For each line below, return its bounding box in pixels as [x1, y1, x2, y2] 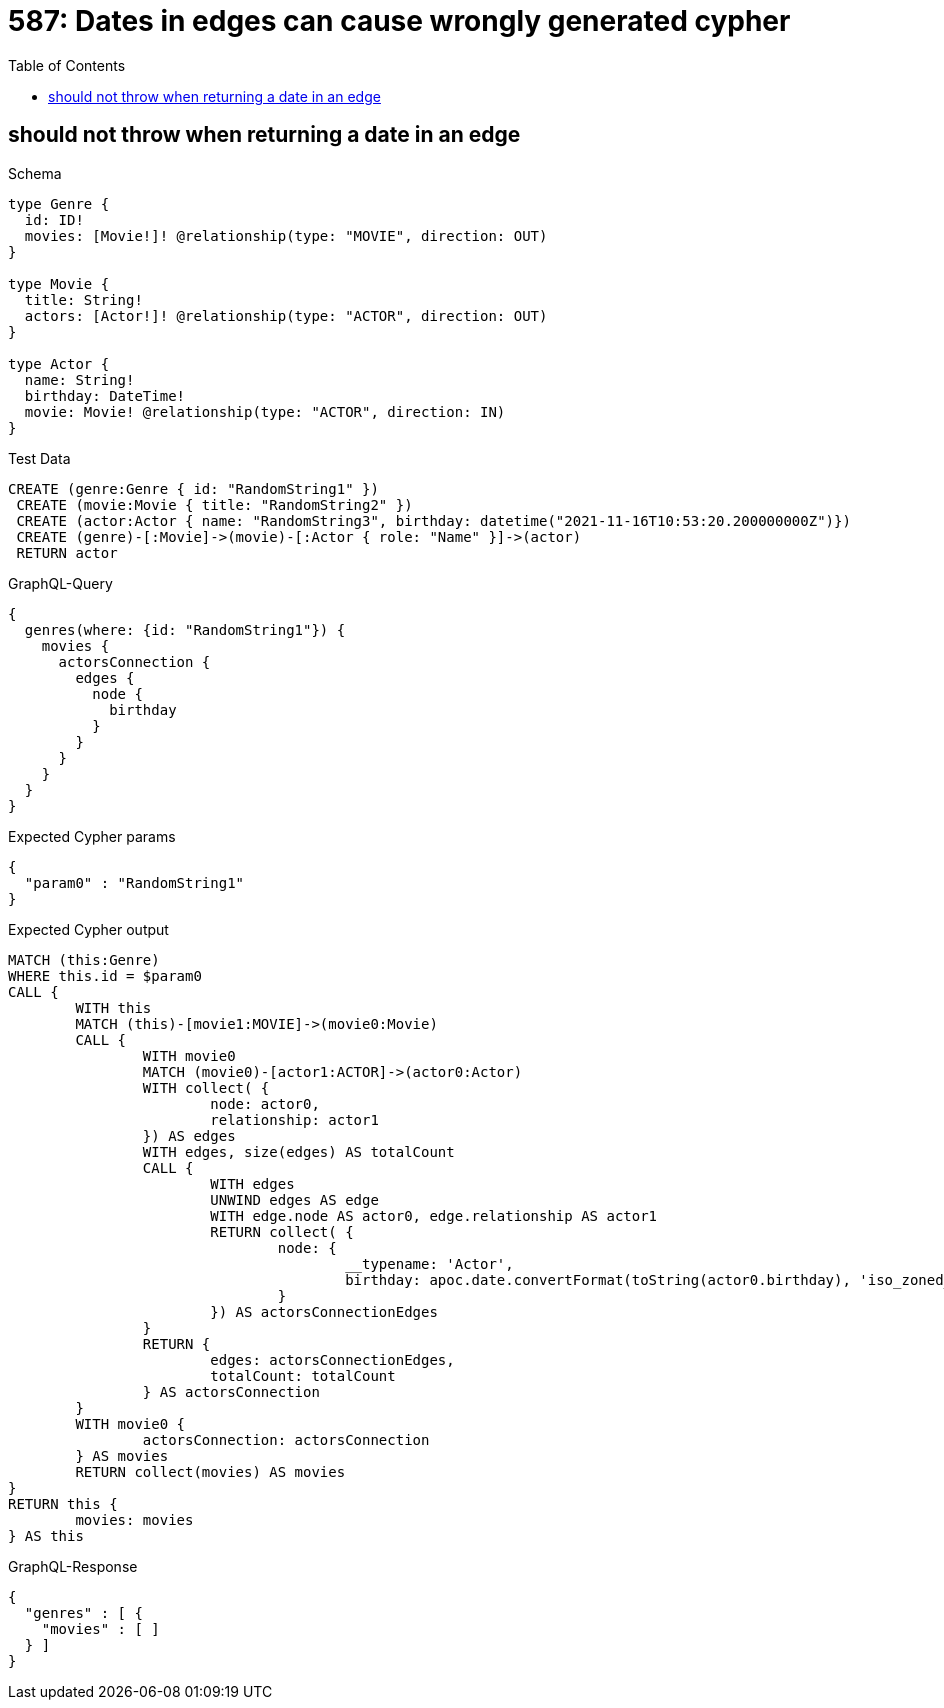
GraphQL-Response [8, 1557, 138, 1575]
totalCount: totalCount [210, 1367, 396, 1384]
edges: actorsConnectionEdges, [210, 1351, 455, 1368]
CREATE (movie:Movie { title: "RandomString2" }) [16, 496, 413, 513]
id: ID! [24, 211, 84, 228]
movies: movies [75, 1511, 194, 1528]
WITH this [75, 999, 152, 1016]
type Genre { [8, 195, 110, 212]
